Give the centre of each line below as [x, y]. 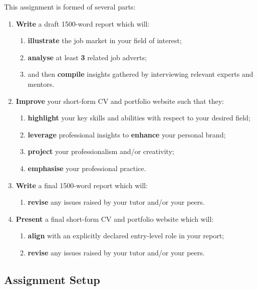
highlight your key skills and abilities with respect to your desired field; [139, 118]
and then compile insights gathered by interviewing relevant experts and [141, 74]
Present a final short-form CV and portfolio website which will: [115, 219]
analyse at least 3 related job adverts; [87, 57]
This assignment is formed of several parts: [70, 7]
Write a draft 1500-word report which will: [83, 23]
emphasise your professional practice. [87, 168]
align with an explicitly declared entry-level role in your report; [126, 236]
